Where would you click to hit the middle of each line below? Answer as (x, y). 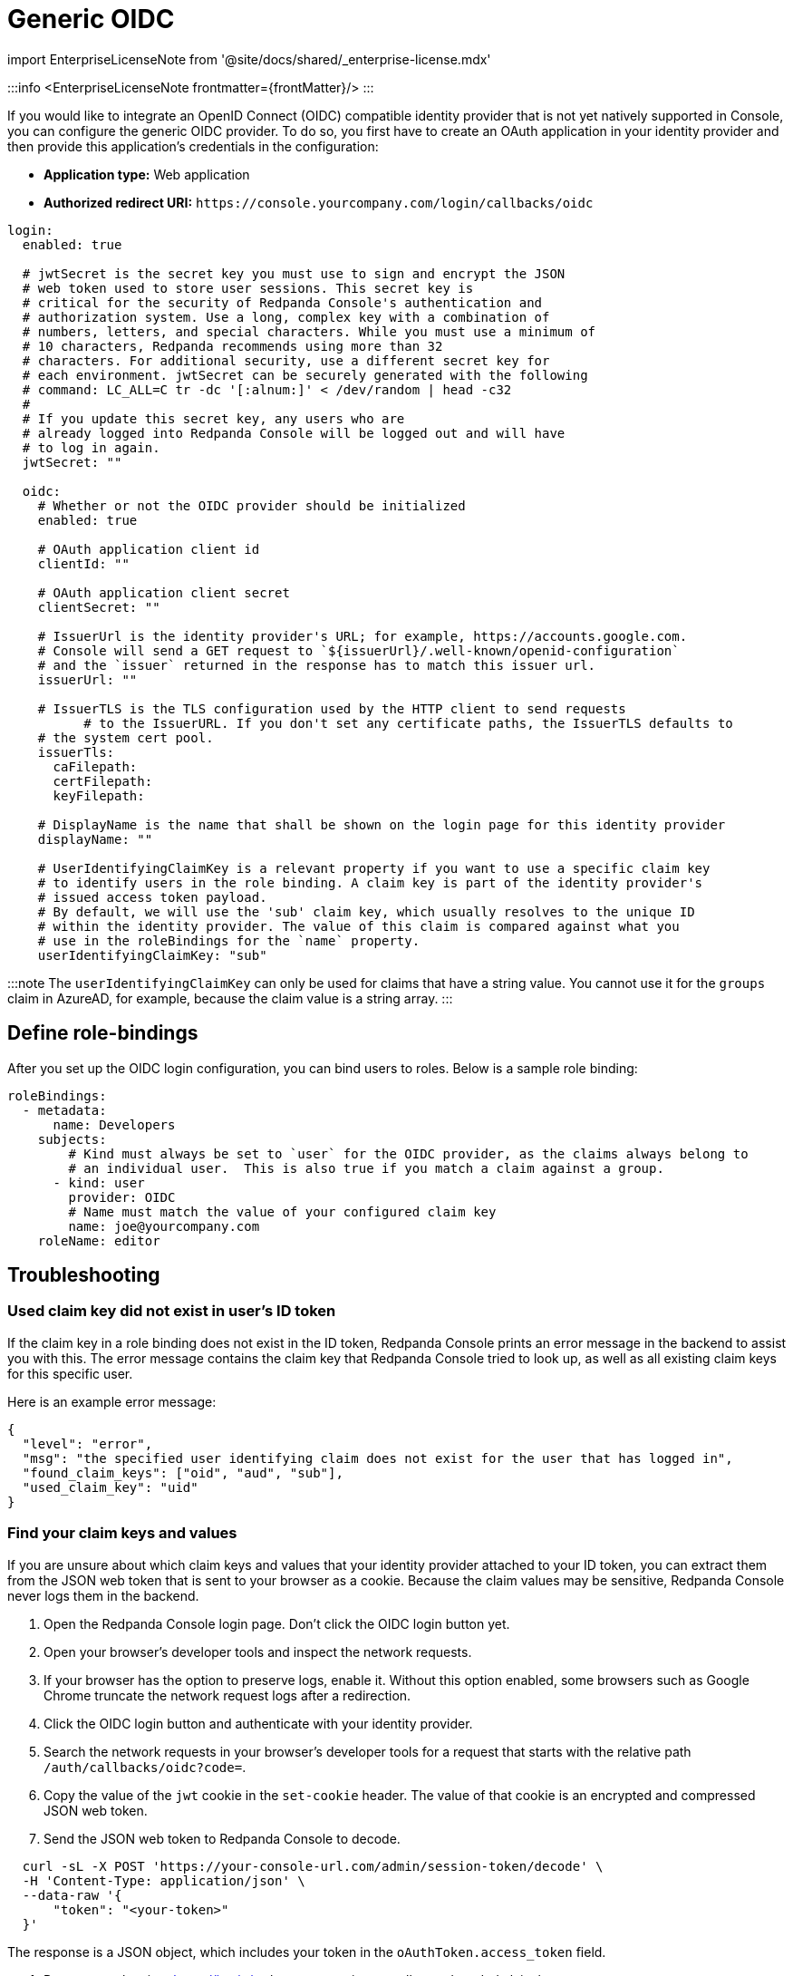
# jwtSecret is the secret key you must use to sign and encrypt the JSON (294, 273)
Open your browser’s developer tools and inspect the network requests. (258, 1652)
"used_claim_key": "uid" (110, 1487)
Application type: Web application (147, 174)
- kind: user (99, 1182)
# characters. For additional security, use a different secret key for (286, 360)
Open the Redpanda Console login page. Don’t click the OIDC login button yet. (277, 1623)
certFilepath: (103, 781)
